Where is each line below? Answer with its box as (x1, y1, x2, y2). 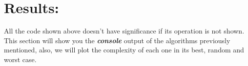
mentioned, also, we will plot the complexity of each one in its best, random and (4, 45, 244, 55)
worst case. (4, 54, 37, 64)
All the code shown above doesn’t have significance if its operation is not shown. (4, 26, 245, 36)
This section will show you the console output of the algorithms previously (4, 35, 230, 45)
